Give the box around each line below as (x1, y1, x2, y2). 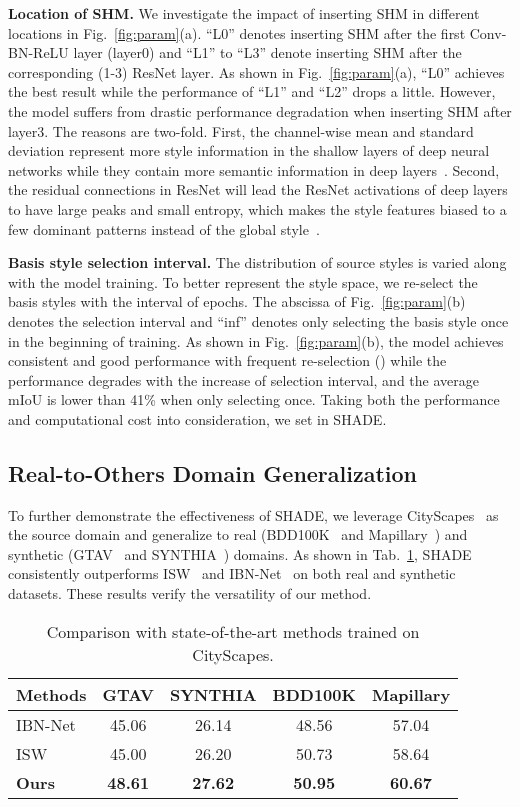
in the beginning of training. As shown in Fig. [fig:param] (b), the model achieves (8, 330, 504, 351)
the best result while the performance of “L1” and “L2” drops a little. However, (8, 81, 496, 102)
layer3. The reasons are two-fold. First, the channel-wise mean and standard (8, 120, 474, 141)
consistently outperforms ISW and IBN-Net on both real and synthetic (8, 563, 456, 584)
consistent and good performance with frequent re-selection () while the (8, 350, 447, 371)
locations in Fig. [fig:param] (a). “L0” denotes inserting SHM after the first (8, 22, 466, 43)
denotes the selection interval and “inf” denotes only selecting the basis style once (8, 310, 509, 331)
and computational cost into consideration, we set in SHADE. (8, 408, 387, 429)
